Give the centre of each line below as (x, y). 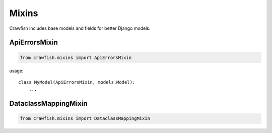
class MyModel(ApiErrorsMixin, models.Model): (77, 82)
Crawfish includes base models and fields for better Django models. (80, 28)
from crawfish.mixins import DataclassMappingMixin (85, 119)
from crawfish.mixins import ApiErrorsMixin (76, 57)
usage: (16, 71)
